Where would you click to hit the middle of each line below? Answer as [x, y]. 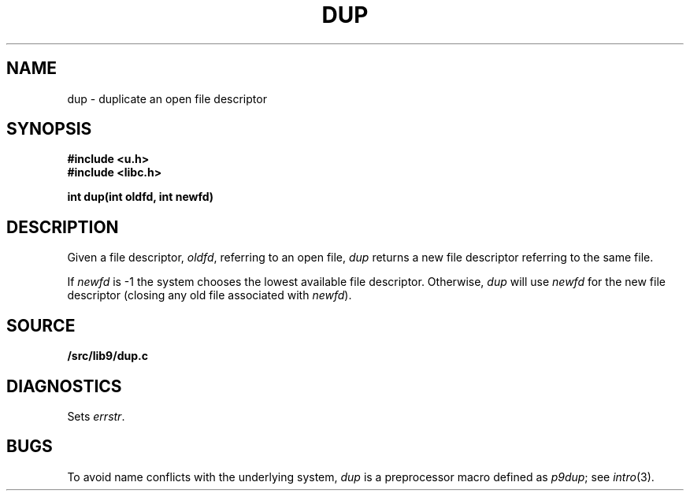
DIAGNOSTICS [64, 386]
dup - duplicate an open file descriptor [167, 98]
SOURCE [41, 325]
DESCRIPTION [63, 227]
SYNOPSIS [49, 129]
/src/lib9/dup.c [108, 356]
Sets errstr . [96, 416]
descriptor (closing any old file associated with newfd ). [210, 295]
